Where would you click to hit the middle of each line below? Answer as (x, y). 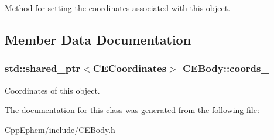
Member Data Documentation (98, 39)
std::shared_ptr (43, 68)
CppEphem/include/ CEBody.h (60, 129)
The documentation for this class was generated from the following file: (132, 110)
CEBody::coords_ (226, 68)
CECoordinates (130, 68)
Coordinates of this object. (52, 90)
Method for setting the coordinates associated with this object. (118, 8)
